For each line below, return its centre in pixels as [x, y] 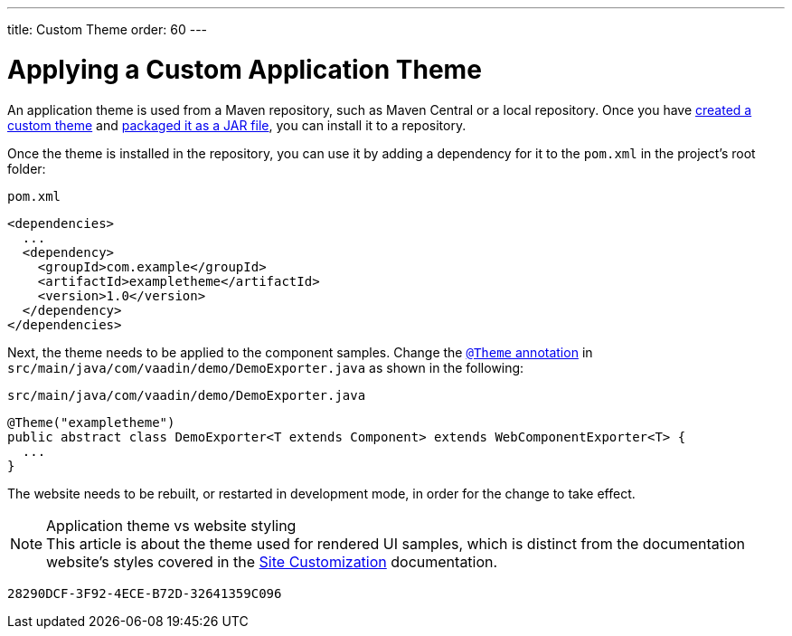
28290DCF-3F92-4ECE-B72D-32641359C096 [145, 593]
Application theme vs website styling [171, 525]
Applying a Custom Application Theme [245, 69]
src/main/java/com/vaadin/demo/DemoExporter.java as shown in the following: [266, 367]
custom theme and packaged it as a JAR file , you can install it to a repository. [237, 125]
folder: [27, 168]
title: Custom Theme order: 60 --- [108, 29]
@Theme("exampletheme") [91, 422]
